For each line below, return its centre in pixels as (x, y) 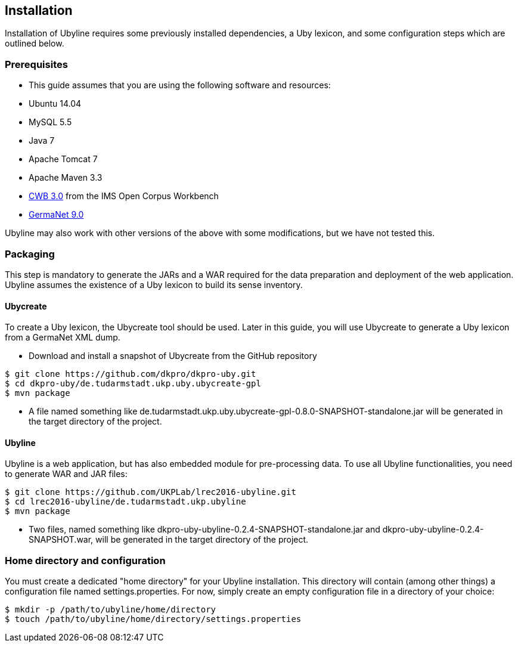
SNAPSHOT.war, (61, 540)
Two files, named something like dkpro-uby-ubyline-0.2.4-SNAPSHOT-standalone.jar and (204, 530)
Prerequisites (36, 64)
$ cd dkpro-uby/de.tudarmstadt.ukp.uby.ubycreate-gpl (133, 384)
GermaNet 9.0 (56, 215)
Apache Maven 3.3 (66, 178)
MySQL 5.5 (50, 122)
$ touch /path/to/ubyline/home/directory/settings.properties (153, 619)
